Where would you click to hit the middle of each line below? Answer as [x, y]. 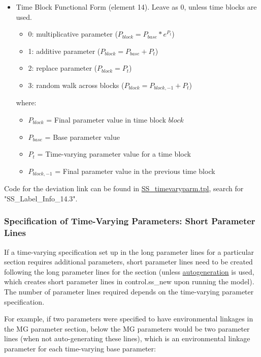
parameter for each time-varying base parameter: [80, 348]
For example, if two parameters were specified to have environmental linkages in [129, 319]
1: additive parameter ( [64, 51]
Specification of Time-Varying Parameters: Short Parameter [130, 221]
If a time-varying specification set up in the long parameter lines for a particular [129, 251]
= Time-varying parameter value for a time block [114, 154]
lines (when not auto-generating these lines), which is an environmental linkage [127, 338]
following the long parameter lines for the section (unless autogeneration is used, [129, 271]
